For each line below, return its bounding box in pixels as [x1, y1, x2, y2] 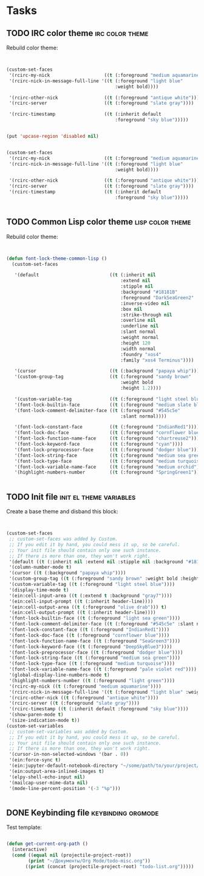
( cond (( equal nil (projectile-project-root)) [12, 852, 132, 858]
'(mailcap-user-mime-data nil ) [8, 780, 88, 786]
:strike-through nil [120, 312, 172, 318]
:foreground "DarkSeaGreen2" [120, 294, 194, 301]
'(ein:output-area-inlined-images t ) [8, 768, 104, 774]
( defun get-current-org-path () [6, 841, 88, 847]
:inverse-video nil [120, 300, 170, 307]
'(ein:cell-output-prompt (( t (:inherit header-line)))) [8, 610, 156, 616]
